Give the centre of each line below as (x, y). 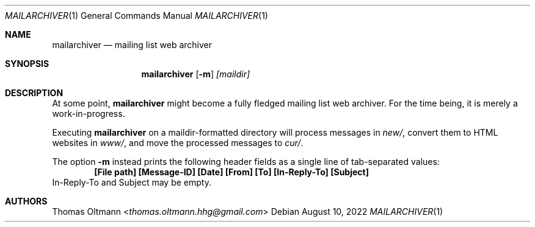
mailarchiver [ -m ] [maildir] (196, 74)
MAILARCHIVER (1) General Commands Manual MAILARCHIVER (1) (136, 16)
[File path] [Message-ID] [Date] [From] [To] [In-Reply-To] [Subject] (231, 172)
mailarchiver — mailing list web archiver (132, 45)
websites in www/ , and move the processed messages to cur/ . (178, 143)
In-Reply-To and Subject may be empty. (132, 182)
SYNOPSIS (27, 64)
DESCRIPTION (34, 93)
